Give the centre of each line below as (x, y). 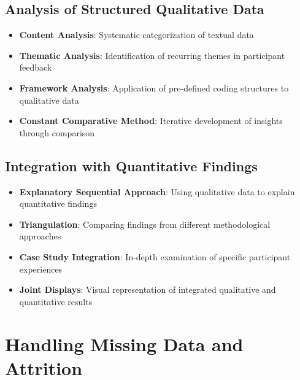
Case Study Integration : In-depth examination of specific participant (155, 256)
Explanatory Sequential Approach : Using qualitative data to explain (157, 191)
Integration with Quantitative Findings (131, 165)
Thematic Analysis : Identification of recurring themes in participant (152, 55)
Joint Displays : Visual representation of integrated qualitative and (148, 289)
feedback (36, 67)
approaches (40, 236)
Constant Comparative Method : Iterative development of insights (151, 121)
